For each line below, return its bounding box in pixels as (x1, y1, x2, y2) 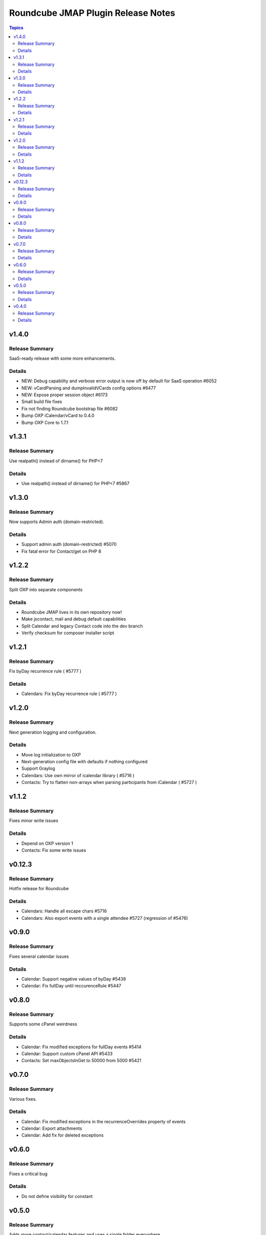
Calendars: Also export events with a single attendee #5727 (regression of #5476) (21, 915, 188, 921)
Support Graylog (21, 766, 55, 772)
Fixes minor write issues (9, 818, 59, 823)
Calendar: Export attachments (21, 1125, 82, 1131)
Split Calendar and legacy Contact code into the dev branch (21, 623, 143, 629)
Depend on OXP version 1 (21, 840, 73, 846)
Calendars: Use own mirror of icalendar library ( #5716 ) (21, 772, 135, 778)
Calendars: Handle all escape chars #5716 (21, 908, 107, 914)
